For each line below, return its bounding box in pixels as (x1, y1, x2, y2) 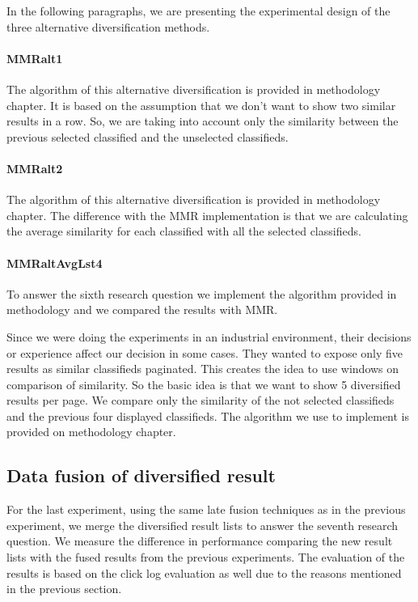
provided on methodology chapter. (6, 423, 176, 440)
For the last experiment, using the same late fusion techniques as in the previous (6, 501, 406, 518)
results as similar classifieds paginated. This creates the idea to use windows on (6, 360, 399, 377)
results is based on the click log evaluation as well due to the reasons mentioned (6, 564, 402, 581)
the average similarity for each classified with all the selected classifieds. (6, 223, 361, 240)
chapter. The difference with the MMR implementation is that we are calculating (6, 206, 408, 223)
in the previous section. (6, 580, 122, 597)
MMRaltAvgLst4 (6, 254, 103, 271)
